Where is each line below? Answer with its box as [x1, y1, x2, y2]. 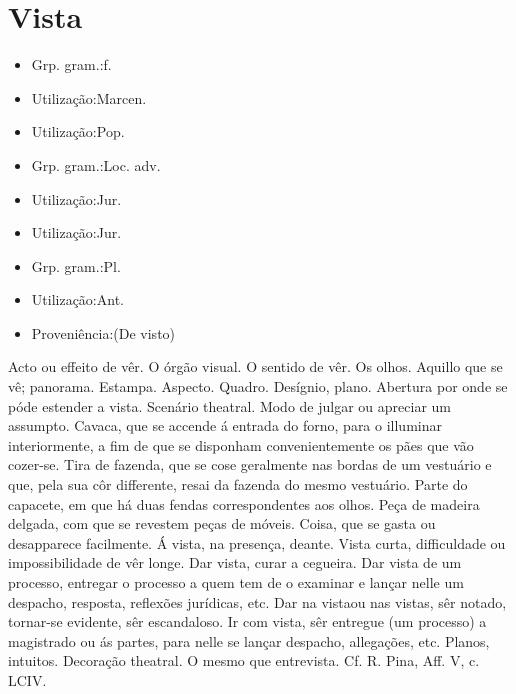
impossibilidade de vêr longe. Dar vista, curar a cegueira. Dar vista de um [8, 552, 462, 573]
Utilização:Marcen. [31, 87, 147, 108]
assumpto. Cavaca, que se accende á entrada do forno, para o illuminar [8, 415, 442, 436]
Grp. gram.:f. [31, 54, 112, 75]
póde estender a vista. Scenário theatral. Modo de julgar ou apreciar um [8, 395, 451, 416]
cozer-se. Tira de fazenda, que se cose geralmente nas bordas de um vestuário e [8, 454, 492, 475]
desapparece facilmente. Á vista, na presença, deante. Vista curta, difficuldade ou [8, 532, 506, 553]
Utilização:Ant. [31, 289, 124, 310]
